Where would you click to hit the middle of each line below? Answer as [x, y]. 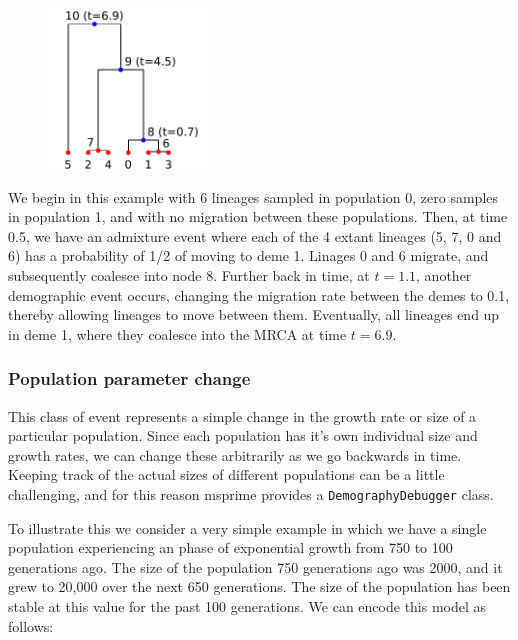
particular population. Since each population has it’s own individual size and [243, 435]
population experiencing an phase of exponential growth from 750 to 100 [230, 547]
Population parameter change [129, 378]
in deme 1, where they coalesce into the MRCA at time [177, 333]
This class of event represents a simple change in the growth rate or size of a [242, 415]
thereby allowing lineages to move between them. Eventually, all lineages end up [254, 314]
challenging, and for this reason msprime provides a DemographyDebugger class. [251, 494]
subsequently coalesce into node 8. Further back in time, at [189, 275]
